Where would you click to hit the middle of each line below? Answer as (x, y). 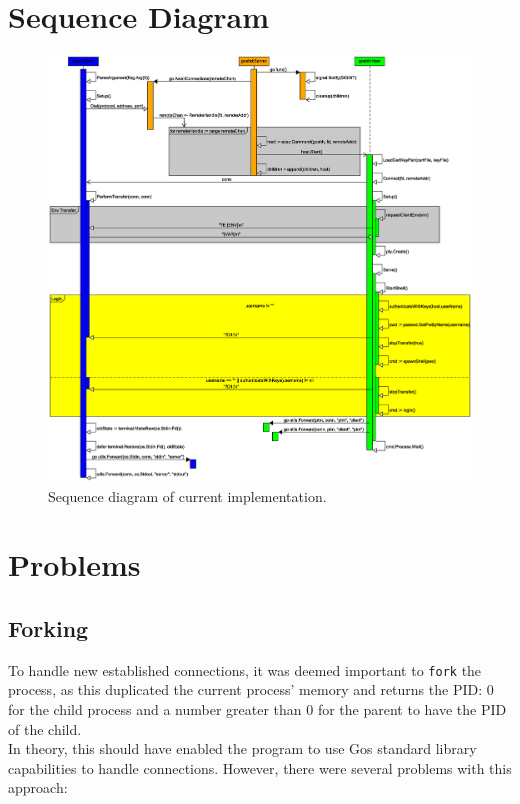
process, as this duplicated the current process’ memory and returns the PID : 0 (251, 689)
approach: (38, 787)
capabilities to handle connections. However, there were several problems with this (260, 767)
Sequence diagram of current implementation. (187, 495)
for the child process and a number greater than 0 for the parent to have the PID (257, 709)
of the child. (45, 728)
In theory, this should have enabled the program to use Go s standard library (242, 748)
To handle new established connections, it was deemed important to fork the (245, 669)
